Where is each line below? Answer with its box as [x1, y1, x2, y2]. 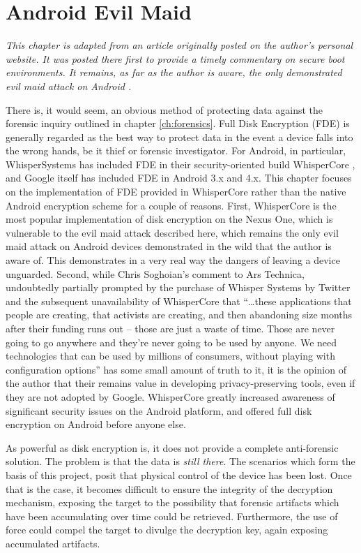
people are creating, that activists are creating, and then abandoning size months [6, 307, 353, 322]
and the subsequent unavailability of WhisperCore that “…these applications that [6, 293, 352, 308]
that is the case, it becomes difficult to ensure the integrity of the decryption [6, 481, 333, 496]
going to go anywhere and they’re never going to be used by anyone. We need [6, 334, 337, 349]
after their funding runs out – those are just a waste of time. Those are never [6, 321, 335, 335]
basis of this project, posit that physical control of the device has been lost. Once [6, 467, 352, 482]
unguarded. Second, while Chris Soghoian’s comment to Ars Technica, [6, 266, 305, 281]
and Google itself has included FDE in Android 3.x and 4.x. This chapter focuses [6, 170, 352, 185]
